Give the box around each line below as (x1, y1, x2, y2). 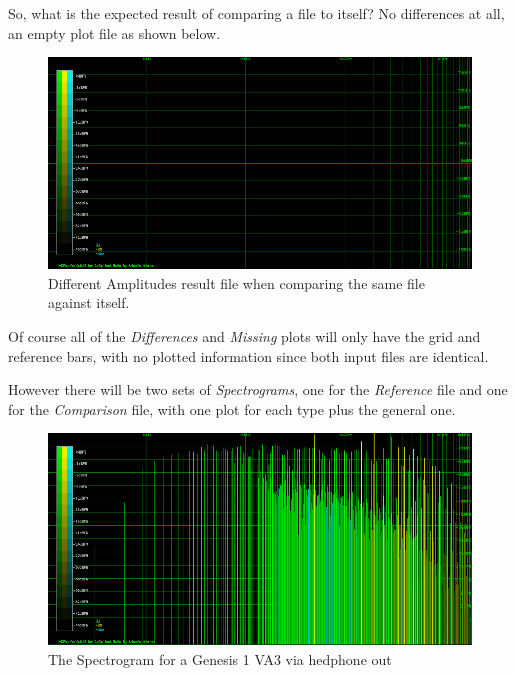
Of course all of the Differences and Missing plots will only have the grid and (8, 325, 481, 346)
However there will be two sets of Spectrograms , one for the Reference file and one (8, 379, 508, 400)
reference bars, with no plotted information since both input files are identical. (8, 345, 489, 366)
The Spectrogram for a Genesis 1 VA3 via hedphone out (48, 648, 392, 669)
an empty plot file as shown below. (8, 22, 221, 43)
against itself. (48, 292, 130, 313)
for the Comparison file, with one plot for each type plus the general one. (8, 398, 456, 419)
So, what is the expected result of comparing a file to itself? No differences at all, (8, 3, 505, 23)
